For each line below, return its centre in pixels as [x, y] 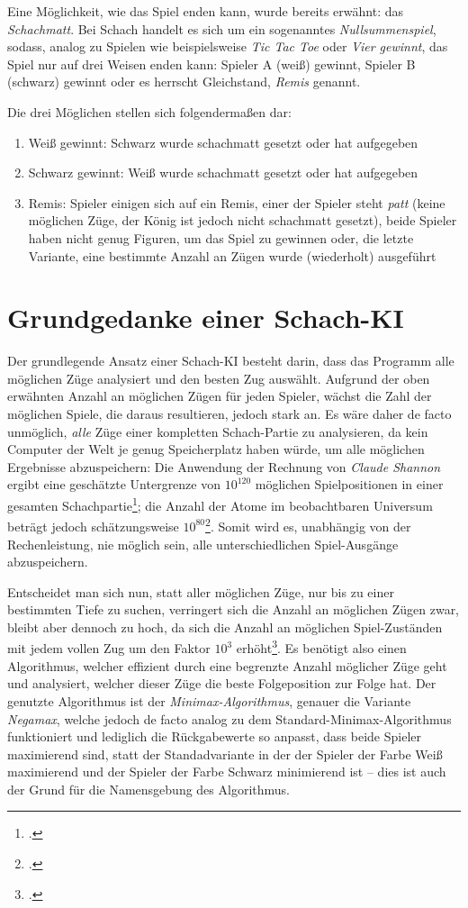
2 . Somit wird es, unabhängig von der [308, 525]
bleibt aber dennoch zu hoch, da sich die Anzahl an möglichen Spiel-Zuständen [225, 627]
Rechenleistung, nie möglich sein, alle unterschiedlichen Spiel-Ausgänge [203, 544]
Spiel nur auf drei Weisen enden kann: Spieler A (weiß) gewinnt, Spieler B [211, 64]
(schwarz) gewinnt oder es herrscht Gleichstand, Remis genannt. [184, 82]
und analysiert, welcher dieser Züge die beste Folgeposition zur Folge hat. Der [222, 683]
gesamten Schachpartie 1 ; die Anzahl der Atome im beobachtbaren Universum [220, 504]
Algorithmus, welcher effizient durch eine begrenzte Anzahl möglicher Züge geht [227, 665]
